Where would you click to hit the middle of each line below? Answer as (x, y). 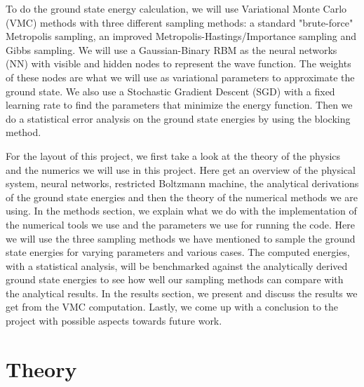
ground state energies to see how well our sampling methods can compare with (175, 279)
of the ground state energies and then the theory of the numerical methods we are (182, 197)
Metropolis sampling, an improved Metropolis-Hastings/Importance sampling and (181, 36)
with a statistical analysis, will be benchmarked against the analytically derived (177, 265)
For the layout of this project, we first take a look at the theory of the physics (173, 155)
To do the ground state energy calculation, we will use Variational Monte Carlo (176, 8)
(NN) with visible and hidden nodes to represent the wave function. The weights (178, 63)
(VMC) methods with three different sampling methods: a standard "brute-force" (180, 22)
